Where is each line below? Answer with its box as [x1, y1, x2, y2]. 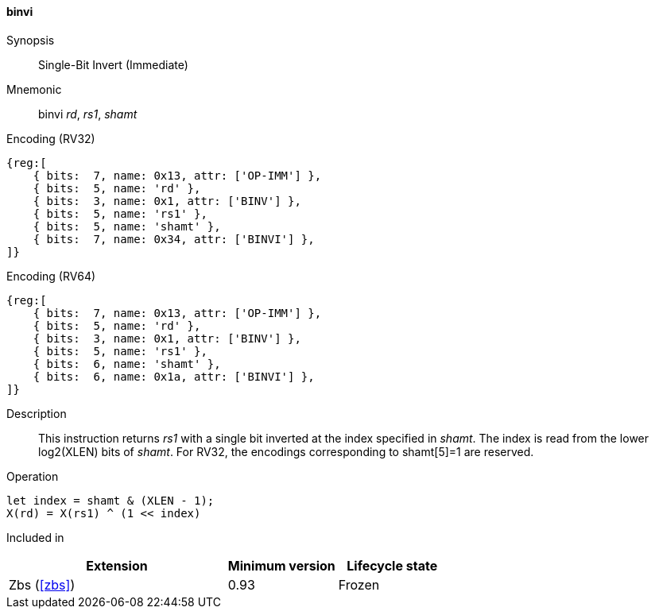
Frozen [338, 576, 380, 593]
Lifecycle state [347, 557, 438, 574]
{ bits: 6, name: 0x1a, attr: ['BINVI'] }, [33, 369, 315, 383]
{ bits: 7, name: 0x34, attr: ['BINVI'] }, [33, 232, 315, 246]
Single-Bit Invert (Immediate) [38, 57, 188, 72]
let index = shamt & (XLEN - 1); [6, 493, 215, 507]
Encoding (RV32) [6, 131, 95, 145]
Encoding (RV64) [6, 269, 96, 283]
